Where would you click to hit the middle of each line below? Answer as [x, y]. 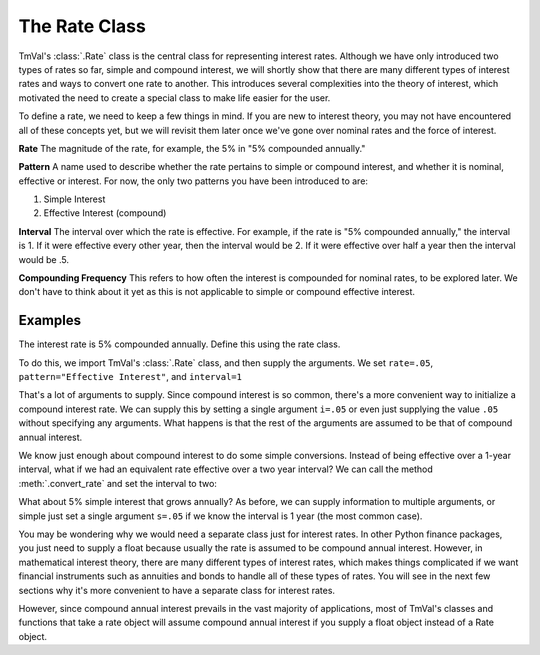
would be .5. [44, 259]
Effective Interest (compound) [105, 213]
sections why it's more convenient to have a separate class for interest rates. [176, 590]
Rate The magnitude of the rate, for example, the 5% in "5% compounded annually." [192, 148]
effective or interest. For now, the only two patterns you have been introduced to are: [193, 181]
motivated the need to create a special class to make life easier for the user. [174, 97]
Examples [50, 320]
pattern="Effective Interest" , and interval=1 [130, 377]
